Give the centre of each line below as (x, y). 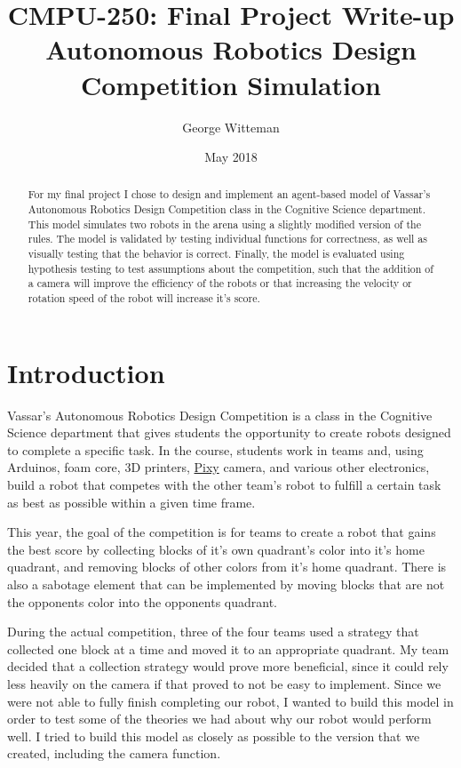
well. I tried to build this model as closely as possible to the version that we (214, 736)
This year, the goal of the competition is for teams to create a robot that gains (222, 532)
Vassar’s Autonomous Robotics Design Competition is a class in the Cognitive (220, 415)
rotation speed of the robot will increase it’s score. (144, 298)
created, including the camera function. (114, 753)
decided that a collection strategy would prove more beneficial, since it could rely (228, 666)
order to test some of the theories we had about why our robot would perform (219, 719)
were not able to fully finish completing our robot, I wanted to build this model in (230, 701)
